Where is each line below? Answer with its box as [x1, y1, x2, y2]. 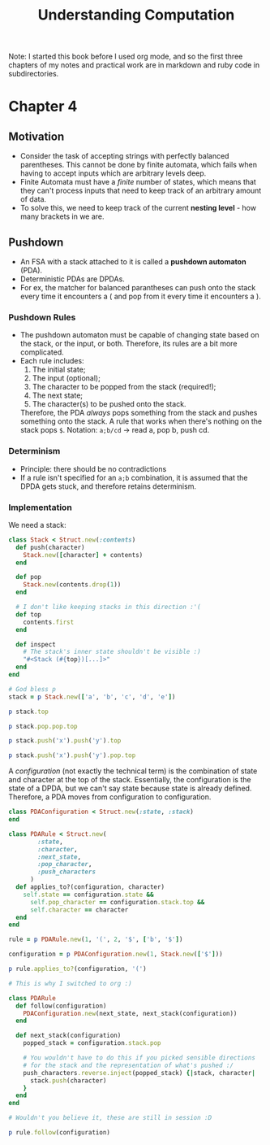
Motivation [8, 129, 65, 143]
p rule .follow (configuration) [8, 1129, 111, 1137]
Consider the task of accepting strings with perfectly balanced [19, 151, 229, 161]
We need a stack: [8, 520, 66, 529]
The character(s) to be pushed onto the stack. [32, 399, 186, 409]
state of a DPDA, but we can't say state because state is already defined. [8, 783, 252, 794]
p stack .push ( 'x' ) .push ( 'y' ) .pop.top [8, 751, 136, 760]
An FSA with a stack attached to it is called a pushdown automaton [19, 257, 246, 266]
